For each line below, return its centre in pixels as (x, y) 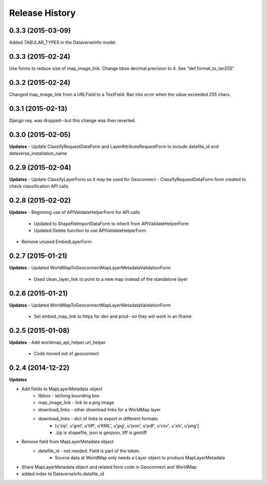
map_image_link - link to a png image (76, 403)
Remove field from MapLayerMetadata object (67, 442)
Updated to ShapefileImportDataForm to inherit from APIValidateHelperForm (111, 224)
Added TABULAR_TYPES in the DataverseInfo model (62, 43)
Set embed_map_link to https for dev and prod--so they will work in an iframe (113, 316)
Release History (43, 13)
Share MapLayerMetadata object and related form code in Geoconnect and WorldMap (109, 467)
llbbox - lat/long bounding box (69, 396)
